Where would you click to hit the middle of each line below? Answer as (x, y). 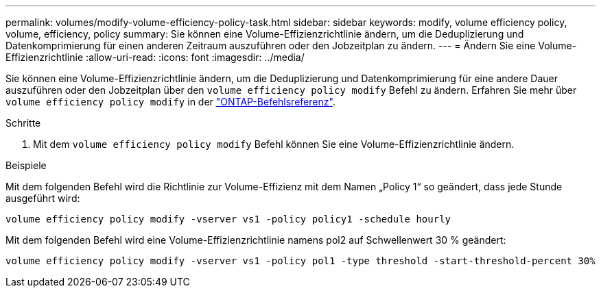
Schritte (23, 123)
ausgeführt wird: (43, 198)
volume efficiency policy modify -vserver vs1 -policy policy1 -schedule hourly (228, 219)
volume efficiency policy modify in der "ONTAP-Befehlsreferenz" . (170, 102)
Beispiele (26, 165)
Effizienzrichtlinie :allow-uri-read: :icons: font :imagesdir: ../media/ (155, 57)
